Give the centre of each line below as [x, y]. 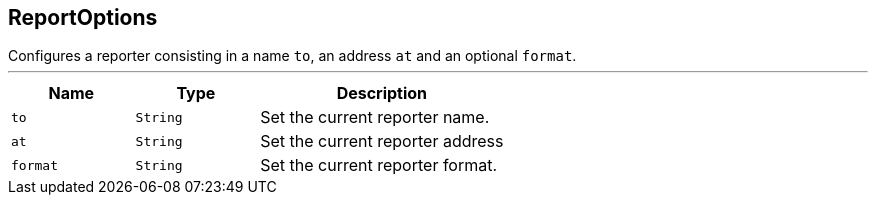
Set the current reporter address [382, 141]
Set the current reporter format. [379, 165]
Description [382, 93]
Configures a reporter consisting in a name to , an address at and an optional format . [292, 56]
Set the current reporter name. [375, 117]
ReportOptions [83, 17]
